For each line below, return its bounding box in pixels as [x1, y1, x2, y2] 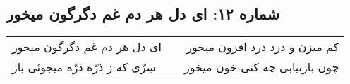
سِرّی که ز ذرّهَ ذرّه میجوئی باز [12, 59, 156, 76]
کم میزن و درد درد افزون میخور [186, 38, 339, 55]
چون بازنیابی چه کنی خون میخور [183, 59, 339, 76]
